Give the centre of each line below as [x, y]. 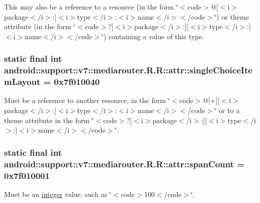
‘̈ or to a [227, 110]
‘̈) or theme [232, 16]
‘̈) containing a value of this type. [153, 36]
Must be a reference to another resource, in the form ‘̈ [87, 100]
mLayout [22, 82]
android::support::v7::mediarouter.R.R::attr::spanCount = [124, 164]
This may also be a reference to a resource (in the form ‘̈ [91, 7]
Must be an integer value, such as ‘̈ [58, 194]
